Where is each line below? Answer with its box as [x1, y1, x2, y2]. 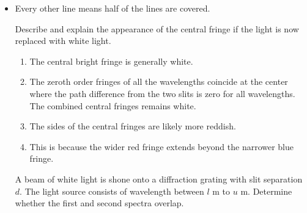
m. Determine [240, 184, 292, 197]
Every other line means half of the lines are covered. [15, 2, 210, 14]
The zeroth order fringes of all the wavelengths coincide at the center [29, 75, 288, 88]
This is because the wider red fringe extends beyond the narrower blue [29, 140, 294, 153]
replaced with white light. [15, 34, 111, 47]
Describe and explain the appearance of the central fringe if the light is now [15, 22, 299, 35]
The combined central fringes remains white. [29, 99, 196, 112]
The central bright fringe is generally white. [29, 54, 193, 67]
